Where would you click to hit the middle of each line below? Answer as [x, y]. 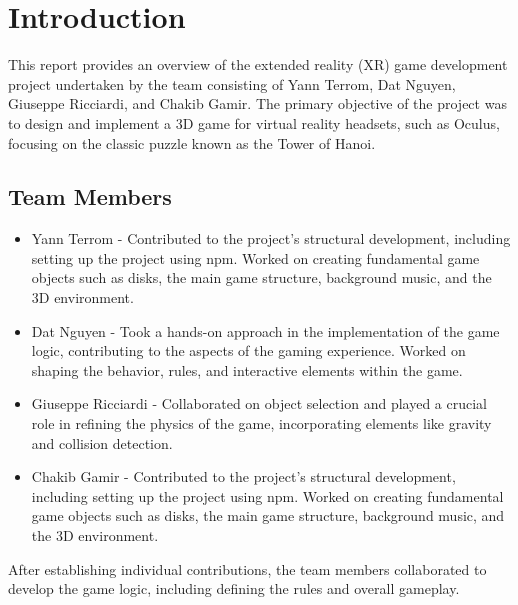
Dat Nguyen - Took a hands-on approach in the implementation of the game [265, 330]
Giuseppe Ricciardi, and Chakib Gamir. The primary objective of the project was [257, 103]
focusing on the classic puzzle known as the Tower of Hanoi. [192, 142]
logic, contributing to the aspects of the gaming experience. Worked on [248, 350]
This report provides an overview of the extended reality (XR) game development [258, 64]
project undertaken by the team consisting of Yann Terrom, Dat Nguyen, [232, 83]
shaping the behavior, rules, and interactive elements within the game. [247, 369]
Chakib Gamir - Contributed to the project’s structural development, [243, 476]
